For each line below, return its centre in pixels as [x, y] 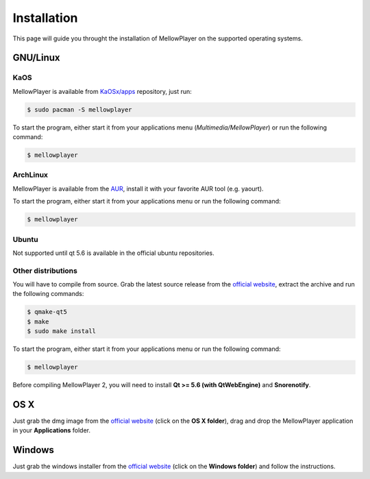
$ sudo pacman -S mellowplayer [80, 109]
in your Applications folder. [52, 430]
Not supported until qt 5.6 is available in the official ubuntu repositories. [114, 253]
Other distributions [45, 271]
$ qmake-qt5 [47, 312]
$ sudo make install [61, 331]
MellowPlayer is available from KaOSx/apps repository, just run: [102, 91]
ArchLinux [30, 175]
